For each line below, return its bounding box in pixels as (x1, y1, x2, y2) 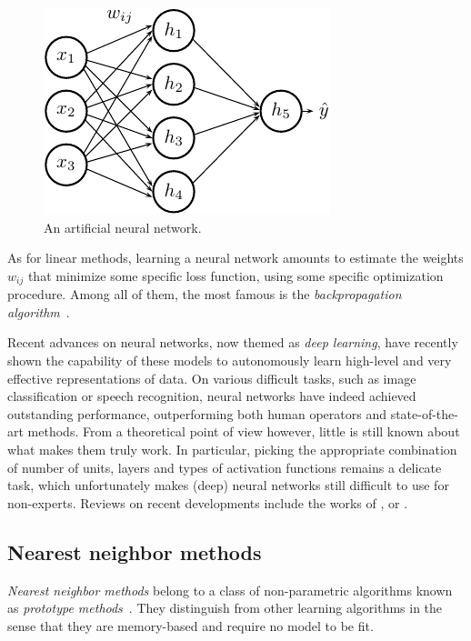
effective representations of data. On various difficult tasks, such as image (7, 368, 416, 387)
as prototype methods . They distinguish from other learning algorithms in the (7, 598, 443, 617)
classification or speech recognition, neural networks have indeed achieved (7, 386, 416, 406)
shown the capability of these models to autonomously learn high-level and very (7, 351, 452, 370)
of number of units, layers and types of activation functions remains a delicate (7, 457, 442, 476)
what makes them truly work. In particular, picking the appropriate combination (7, 439, 457, 458)
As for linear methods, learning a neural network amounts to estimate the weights (7, 248, 464, 267)
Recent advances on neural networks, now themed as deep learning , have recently (7, 333, 458, 352)
